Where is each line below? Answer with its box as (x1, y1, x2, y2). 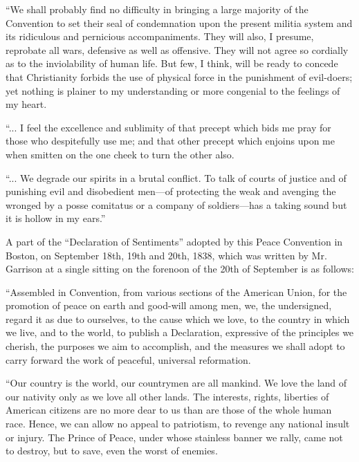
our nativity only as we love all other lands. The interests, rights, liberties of (6, 389, 329, 403)
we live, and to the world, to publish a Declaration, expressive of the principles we (6, 325, 354, 340)
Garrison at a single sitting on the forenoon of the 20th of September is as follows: (6, 261, 354, 276)
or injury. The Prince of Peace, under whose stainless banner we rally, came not (6, 429, 343, 444)
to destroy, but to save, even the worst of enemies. (6, 443, 218, 458)
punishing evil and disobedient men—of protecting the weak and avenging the (6, 184, 336, 198)
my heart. (6, 97, 47, 111)
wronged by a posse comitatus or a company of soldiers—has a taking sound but (6, 197, 347, 212)
